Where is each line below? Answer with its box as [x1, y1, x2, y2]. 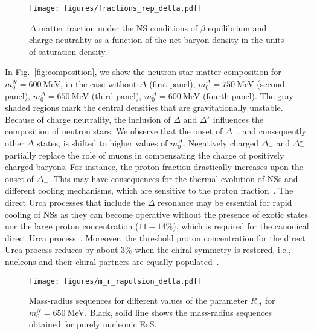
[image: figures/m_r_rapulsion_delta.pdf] [29, 277, 202, 286]
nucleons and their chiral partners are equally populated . [5, 255, 219, 267]
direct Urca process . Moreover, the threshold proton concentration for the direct [5, 231, 306, 244]
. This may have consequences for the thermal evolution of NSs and [48, 172, 298, 185]
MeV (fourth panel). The [182, 89, 275, 102]
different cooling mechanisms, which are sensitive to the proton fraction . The [5, 184, 293, 197]
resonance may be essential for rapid [158, 195, 292, 208]
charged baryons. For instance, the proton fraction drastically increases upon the [5, 160, 304, 173]
